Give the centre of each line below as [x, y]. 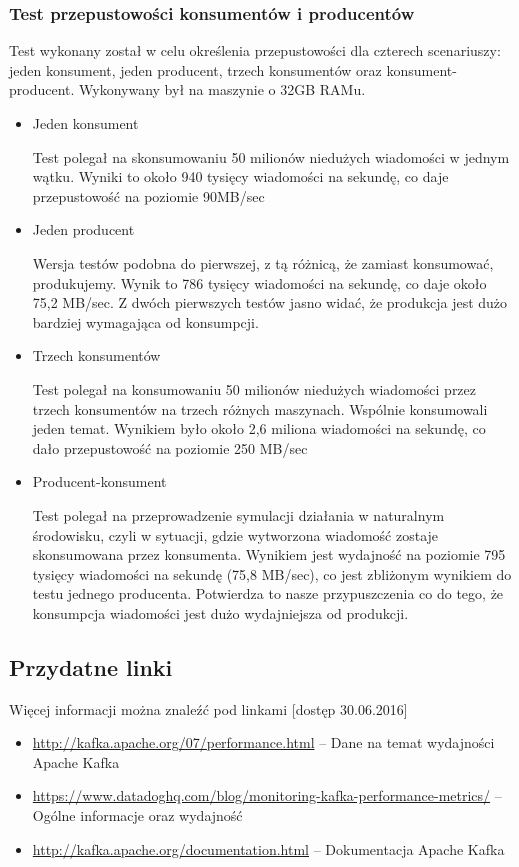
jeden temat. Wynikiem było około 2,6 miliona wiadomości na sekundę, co [259, 428]
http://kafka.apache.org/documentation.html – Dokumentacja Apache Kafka [268, 848]
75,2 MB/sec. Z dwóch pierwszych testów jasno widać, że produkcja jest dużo [270, 302]
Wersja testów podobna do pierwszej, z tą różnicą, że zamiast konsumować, [263, 262]
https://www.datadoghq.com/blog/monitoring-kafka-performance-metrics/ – [267, 795]
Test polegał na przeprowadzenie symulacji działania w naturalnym [238, 514]
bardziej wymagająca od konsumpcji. [145, 321]
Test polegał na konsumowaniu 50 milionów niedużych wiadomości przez [254, 388]
